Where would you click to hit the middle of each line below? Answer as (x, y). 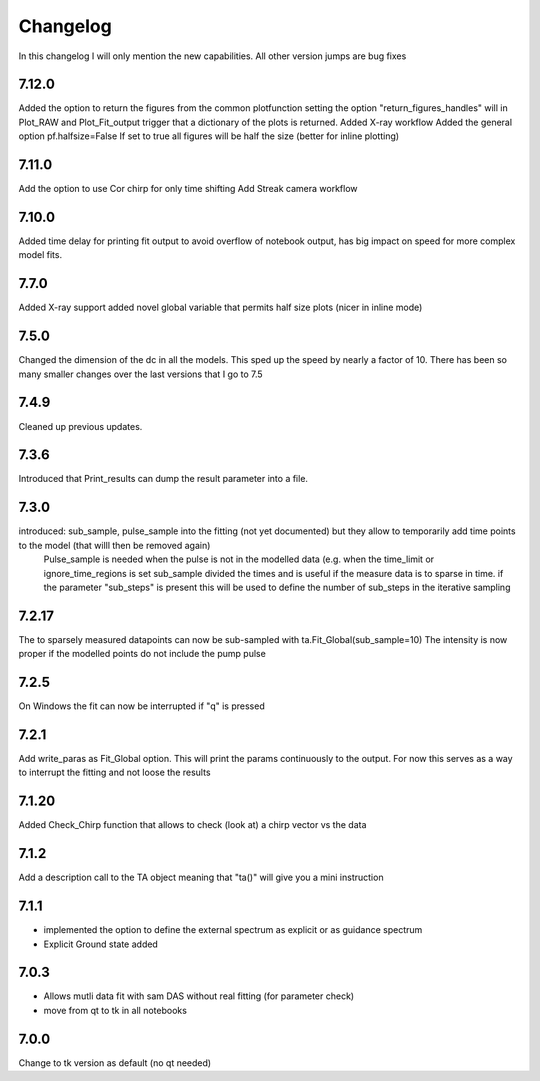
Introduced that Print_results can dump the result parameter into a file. (163, 479)
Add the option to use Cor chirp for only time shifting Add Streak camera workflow (188, 189)
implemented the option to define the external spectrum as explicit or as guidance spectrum (233, 930)
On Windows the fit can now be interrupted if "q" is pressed (141, 706)
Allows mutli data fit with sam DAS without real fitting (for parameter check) (199, 996)
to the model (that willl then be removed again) (114, 545)
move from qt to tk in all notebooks (115, 1010)
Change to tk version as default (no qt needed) (115, 1062)
